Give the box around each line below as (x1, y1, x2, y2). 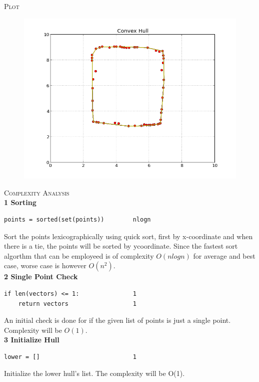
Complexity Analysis (4, 187, 69, 198)
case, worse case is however (4, 260, 86, 271)
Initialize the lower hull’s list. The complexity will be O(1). (4, 368, 185, 378)
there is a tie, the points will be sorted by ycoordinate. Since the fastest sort (4, 241, 238, 251)
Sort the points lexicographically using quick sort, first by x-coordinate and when (4, 231, 253, 241)
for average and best (193, 250, 255, 261)
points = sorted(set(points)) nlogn (4, 216, 151, 223)
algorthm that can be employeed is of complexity (4, 250, 154, 261)
